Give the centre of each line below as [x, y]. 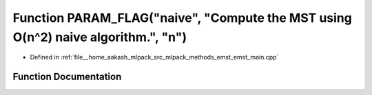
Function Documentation [67, 77]
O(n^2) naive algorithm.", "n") [100, 37]
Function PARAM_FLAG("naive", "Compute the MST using [183, 18]
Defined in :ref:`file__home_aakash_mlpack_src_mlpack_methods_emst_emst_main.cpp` [154, 57]
